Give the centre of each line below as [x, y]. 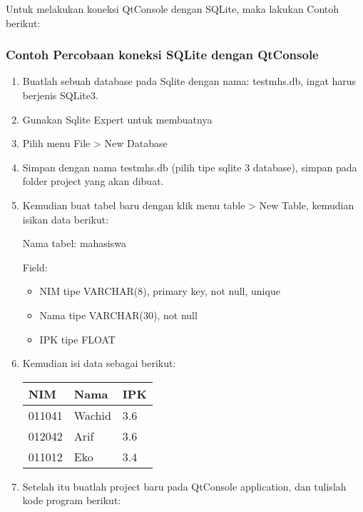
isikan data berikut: [66, 219]
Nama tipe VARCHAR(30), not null [118, 315]
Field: [35, 267]
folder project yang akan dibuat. [93, 181]
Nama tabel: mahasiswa [74, 243]
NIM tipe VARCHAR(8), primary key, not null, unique [160, 291]
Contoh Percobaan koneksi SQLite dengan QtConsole [162, 55]
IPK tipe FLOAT [77, 339]
